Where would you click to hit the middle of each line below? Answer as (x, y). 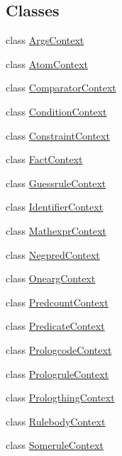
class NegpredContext (53, 254)
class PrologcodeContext (59, 349)
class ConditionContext (56, 111)
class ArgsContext (45, 40)
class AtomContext (47, 63)
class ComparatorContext (61, 88)
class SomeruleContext (55, 445)
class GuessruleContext (56, 183)
